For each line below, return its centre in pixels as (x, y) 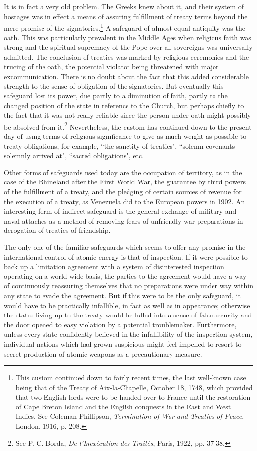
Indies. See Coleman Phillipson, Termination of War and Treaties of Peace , (130, 416)
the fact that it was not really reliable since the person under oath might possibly (128, 115)
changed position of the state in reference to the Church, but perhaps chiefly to (124, 105)
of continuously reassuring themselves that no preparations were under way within (128, 286)
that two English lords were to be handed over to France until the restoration (133, 397)
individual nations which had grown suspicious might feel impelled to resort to (123, 343)
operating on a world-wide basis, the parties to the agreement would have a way (125, 276)
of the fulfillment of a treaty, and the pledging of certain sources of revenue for (123, 191)
